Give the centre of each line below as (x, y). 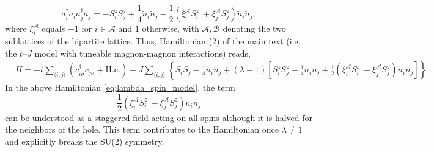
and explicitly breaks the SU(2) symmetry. (85, 141)
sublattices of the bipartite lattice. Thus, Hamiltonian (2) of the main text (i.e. (153, 41)
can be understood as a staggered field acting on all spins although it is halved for (159, 117)
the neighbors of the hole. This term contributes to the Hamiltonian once (142, 129)
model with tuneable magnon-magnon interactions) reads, (142, 53)
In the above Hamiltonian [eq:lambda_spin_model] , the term (120, 87)
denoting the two (254, 28)
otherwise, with (171, 28)
